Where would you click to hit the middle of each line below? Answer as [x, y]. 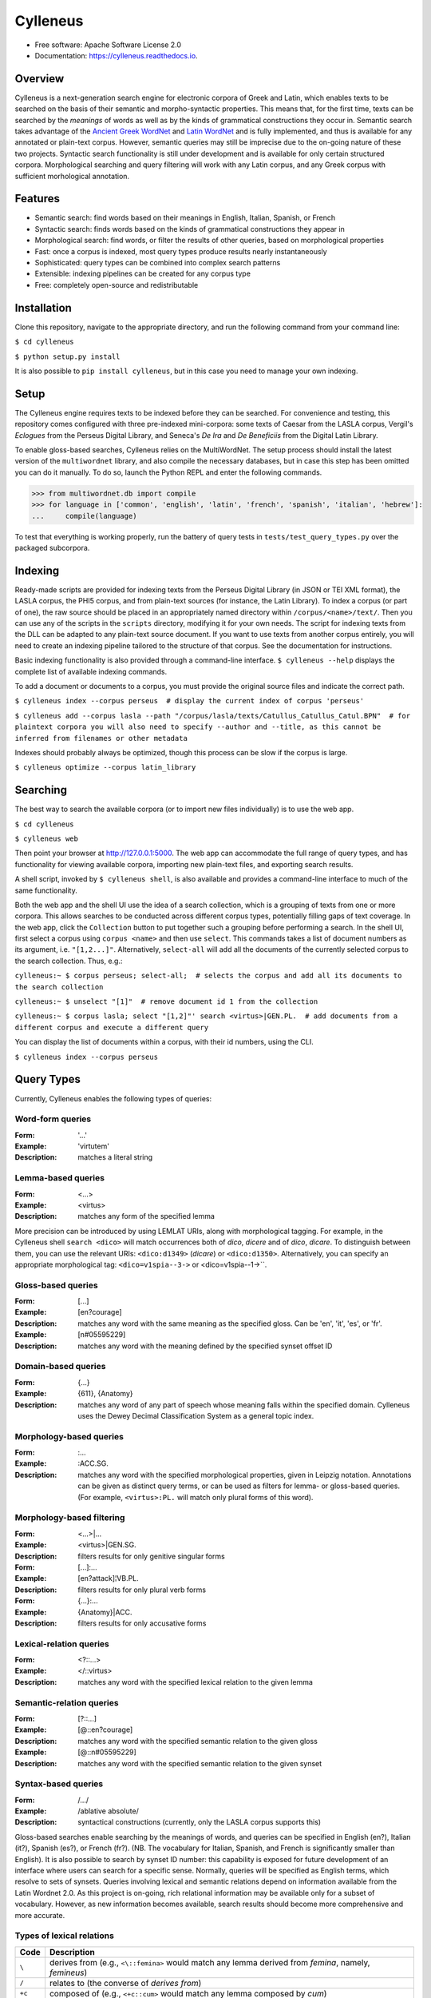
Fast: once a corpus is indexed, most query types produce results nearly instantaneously [181, 251]
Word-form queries [53, 1119]
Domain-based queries [60, 1367]
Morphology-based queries [69, 1436]
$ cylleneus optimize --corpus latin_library [105, 768]
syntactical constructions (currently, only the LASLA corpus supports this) [200, 1822]
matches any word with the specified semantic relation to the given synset [200, 1763]
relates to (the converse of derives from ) [125, 1983]
